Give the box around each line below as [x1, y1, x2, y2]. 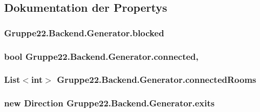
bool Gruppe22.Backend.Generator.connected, [4, 50, 199, 62]
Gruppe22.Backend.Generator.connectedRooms [57, 73, 256, 86]
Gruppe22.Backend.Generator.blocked [4, 26, 164, 39]
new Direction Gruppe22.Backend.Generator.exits [4, 97, 215, 109]
